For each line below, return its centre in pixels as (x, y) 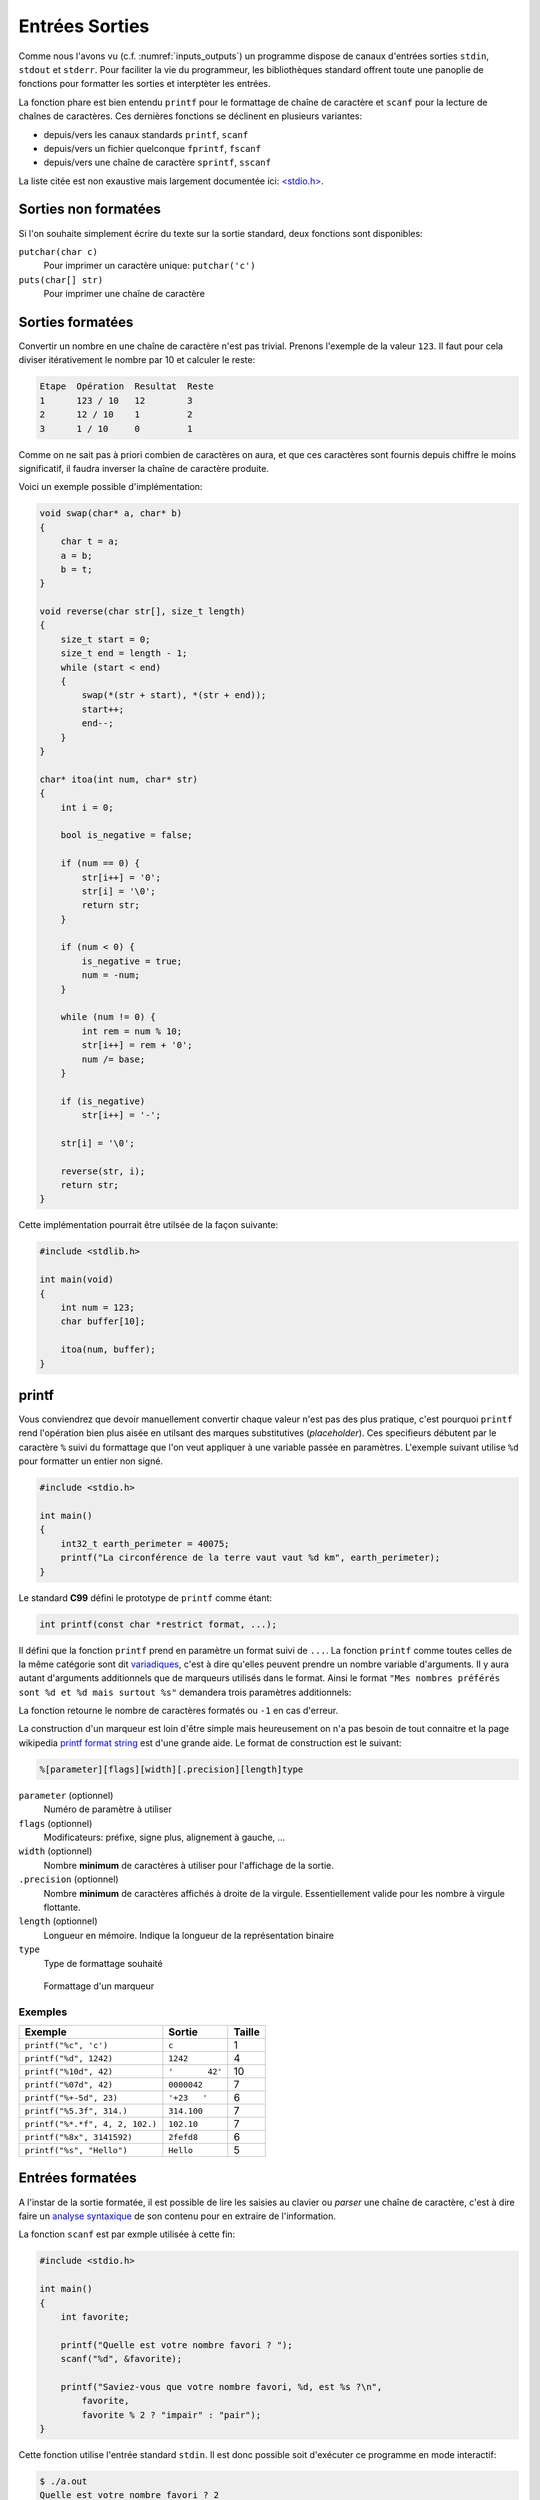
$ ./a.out (63, 2481)
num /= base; (113, 1059)
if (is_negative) (103, 1101)
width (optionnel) (55, 1851)
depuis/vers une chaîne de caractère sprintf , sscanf (157, 162)
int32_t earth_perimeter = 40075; (145, 1543)
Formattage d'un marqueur (99, 1986)
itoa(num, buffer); (108, 1349)
